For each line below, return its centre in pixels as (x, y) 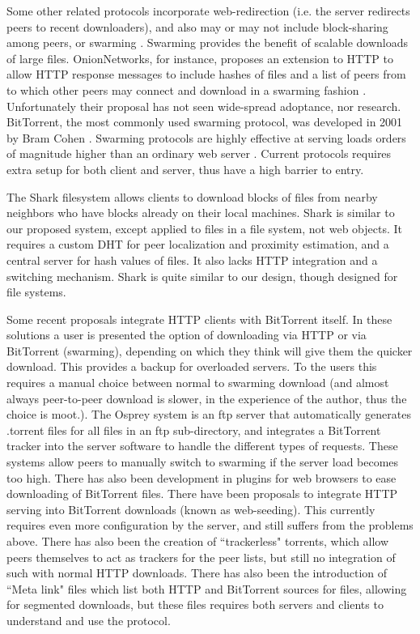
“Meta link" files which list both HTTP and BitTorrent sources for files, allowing (207, 588)
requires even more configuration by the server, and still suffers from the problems (210, 525)
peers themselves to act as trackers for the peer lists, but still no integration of (201, 557)
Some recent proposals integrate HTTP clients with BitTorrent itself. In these (199, 319)
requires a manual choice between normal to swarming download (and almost (198, 383)
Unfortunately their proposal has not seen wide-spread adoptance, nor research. (204, 106)
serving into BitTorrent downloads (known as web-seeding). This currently (191, 509)
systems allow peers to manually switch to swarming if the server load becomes (203, 462)
